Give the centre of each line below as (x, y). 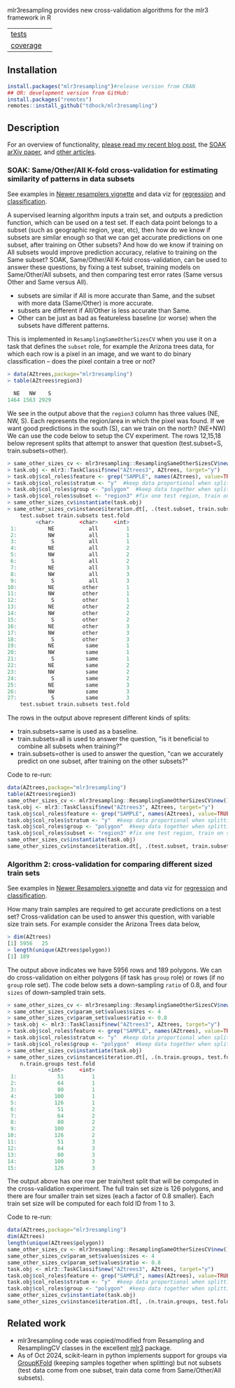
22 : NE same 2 (69, 666)
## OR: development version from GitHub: (69, 93)
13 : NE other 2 (69, 607)
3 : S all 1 (70, 542)
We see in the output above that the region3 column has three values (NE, (114, 413)
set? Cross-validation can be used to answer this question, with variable (111, 916)
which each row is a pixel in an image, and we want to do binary (99, 354)
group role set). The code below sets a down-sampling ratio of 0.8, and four (117, 984)
